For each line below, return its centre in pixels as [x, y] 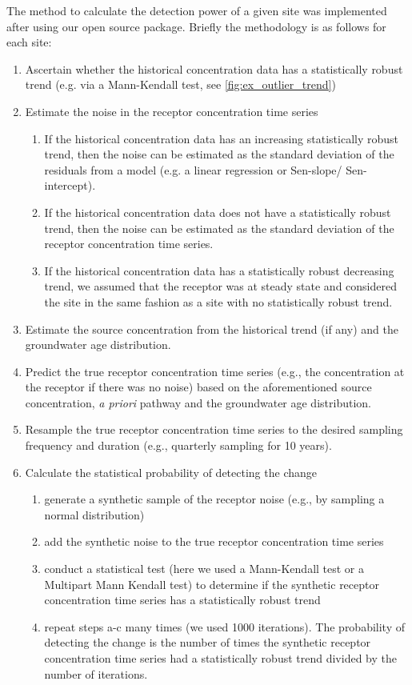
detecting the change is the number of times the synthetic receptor [208, 642]
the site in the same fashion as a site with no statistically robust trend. [218, 301]
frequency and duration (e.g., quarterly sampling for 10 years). [178, 445]
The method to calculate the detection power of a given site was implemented [197, 10]
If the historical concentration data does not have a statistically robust [218, 212]
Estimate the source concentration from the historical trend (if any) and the [212, 328]
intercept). [70, 185]
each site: [29, 42]
